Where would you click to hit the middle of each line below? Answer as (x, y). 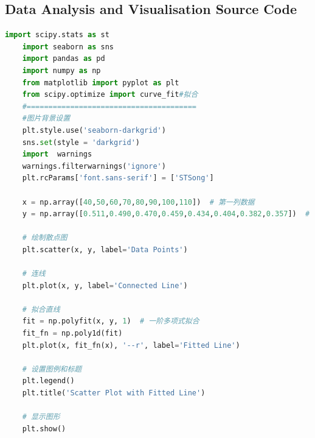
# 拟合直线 (41, 309)
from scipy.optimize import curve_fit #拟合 (110, 95)
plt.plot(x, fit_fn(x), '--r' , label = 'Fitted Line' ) (131, 345)
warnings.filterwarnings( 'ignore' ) (94, 166)
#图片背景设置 (46, 118)
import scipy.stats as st (57, 35)
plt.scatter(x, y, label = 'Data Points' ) (105, 249)
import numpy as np (61, 70)
